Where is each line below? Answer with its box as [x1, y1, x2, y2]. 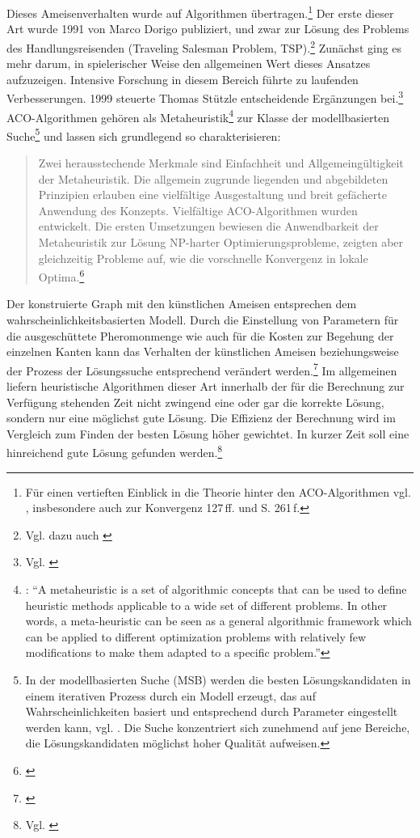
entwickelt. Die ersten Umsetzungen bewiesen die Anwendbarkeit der [38, 218, 379, 235]
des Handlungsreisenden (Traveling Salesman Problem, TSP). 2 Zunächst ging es [6, 36, 402, 56]
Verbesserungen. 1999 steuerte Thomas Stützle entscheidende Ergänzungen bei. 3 [6, 87, 404, 106]
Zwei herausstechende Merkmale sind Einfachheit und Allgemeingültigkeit [38, 154, 404, 171]
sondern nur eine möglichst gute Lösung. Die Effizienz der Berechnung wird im [6, 409, 396, 426]
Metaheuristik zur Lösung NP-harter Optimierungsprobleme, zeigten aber [38, 234, 404, 250]
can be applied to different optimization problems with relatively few [25, 628, 367, 645]
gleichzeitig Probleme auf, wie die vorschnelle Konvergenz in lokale [38, 249, 368, 266]
